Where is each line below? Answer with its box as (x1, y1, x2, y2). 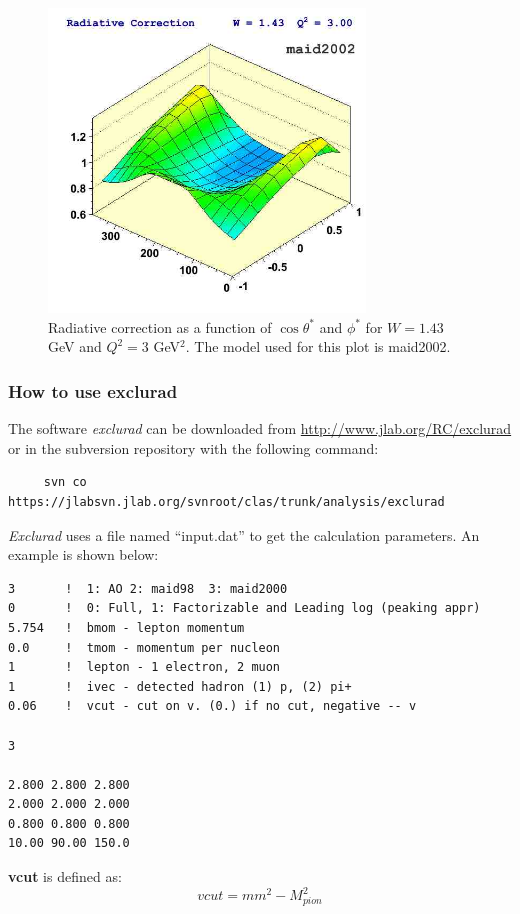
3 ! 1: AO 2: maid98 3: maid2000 (8, 581, 288, 596)
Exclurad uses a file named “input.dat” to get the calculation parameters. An (8, 524, 480, 545)
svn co (43, 475, 87, 490)
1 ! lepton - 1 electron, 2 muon (8, 660, 281, 675)
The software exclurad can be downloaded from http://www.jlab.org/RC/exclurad (8, 418, 512, 439)
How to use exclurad (8, 378, 178, 403)
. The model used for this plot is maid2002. (185, 336, 451, 357)
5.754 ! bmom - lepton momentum (8, 620, 245, 635)
